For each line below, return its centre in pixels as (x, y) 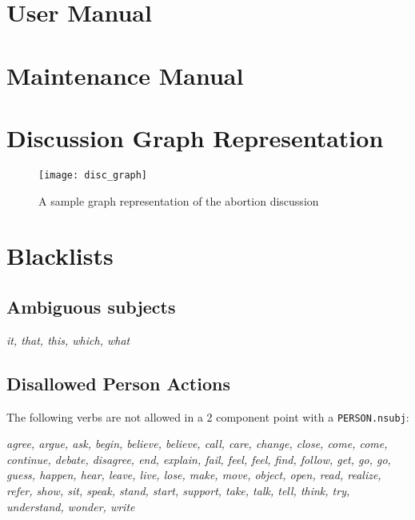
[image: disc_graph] (93, 175)
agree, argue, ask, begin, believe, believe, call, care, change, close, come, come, (197, 444)
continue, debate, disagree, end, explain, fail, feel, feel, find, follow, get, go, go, (199, 459)
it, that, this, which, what (68, 340)
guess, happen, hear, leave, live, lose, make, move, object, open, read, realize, (194, 475)
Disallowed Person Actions (118, 383)
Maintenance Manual (125, 75)
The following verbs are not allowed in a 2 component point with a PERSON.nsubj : (208, 416)
